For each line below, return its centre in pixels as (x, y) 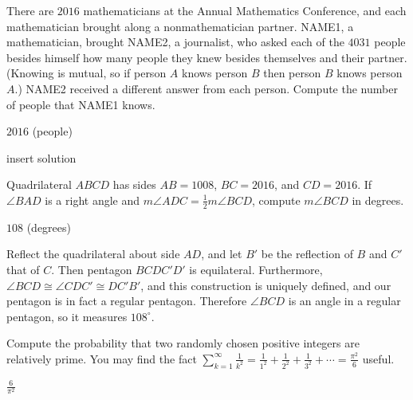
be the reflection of (307, 254)
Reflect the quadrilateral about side (93, 254)
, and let (222, 254)
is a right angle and (92, 200)
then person (292, 73)
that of (23, 269)
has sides (134, 184)
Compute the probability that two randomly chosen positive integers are (183, 343)
